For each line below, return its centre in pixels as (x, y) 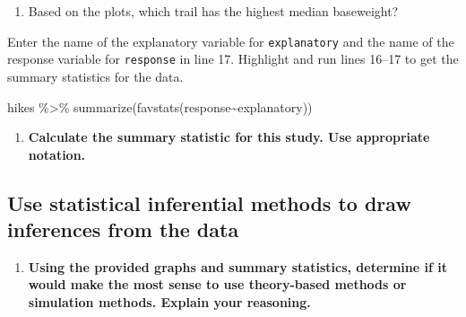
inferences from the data (123, 229)
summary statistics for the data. (95, 76)
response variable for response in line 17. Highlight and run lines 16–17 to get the (233, 59)
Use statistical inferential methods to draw (209, 203)
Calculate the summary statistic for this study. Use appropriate (229, 137)
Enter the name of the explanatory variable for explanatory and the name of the (231, 41)
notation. (57, 154)
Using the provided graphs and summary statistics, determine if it (237, 266)
